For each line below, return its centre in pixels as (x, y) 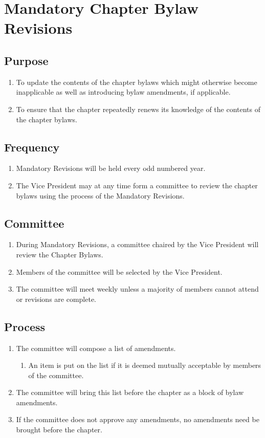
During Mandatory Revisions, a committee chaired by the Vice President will (137, 244)
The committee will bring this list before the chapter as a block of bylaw (130, 392)
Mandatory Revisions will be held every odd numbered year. (111, 168)
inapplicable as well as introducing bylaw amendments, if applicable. (123, 92)
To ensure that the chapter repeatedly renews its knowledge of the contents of (138, 109)
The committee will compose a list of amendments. (96, 348)
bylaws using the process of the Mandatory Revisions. (100, 195)
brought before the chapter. (59, 430)
